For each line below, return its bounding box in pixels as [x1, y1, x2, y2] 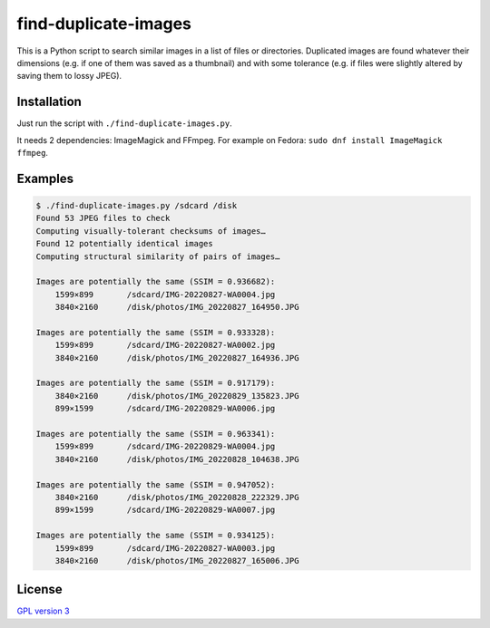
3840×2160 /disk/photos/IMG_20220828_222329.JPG [54, 492, 299, 502]
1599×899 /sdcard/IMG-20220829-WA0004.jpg [54, 441, 276, 452]
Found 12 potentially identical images [35, 238, 213, 249]
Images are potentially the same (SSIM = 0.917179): [35, 378, 276, 389]
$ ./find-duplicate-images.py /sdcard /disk [35, 200, 238, 211]
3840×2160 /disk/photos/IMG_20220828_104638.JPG [54, 454, 299, 464]
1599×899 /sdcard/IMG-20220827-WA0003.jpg [54, 543, 276, 553]
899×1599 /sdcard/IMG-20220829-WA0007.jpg [54, 505, 276, 516]
